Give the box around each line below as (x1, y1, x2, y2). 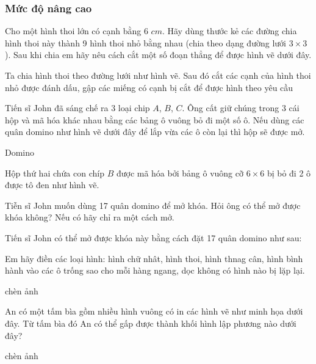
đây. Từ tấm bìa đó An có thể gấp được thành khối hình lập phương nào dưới (5, 316, 296, 329)
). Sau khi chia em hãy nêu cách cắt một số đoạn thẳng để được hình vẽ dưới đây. (5, 48, 312, 61)
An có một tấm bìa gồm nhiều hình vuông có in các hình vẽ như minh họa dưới (5, 305, 303, 318)
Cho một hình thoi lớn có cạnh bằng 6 (5, 24, 148, 37)
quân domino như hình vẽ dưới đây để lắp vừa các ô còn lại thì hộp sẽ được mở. (5, 125, 305, 138)
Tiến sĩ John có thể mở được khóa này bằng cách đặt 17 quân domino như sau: (5, 231, 302, 244)
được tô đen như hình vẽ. (5, 178, 99, 191)
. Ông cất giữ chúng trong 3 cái (182, 101, 300, 114)
